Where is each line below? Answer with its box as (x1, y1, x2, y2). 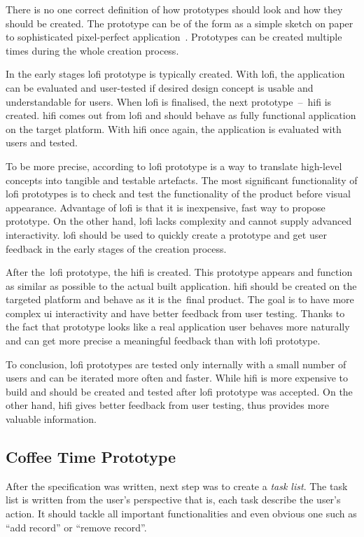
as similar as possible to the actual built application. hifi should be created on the (6, 278, 357, 293)
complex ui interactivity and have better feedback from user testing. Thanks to (6, 305, 345, 320)
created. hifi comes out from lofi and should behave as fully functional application (6, 108, 356, 123)
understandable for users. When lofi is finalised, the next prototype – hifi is (6, 94, 332, 109)
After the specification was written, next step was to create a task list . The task (6, 478, 348, 493)
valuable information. (6, 412, 97, 426)
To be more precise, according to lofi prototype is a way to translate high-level (6, 158, 342, 173)
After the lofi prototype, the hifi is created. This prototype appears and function (6, 265, 353, 279)
